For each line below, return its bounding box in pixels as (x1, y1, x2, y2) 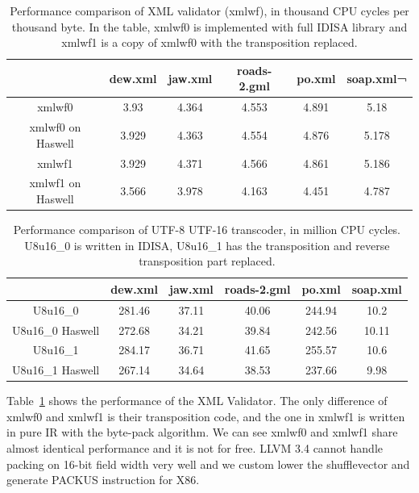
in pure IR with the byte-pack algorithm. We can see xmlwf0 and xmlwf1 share (6, 424, 398, 441)
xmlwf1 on (29, 174, 81, 191)
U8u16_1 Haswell (12, 361, 100, 378)
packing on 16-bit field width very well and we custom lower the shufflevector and (6, 455, 410, 472)
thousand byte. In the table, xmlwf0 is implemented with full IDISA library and (11, 18, 408, 35)
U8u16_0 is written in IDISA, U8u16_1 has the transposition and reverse (24, 236, 390, 253)
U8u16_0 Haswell (12, 321, 100, 338)
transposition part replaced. (139, 253, 276, 269)
